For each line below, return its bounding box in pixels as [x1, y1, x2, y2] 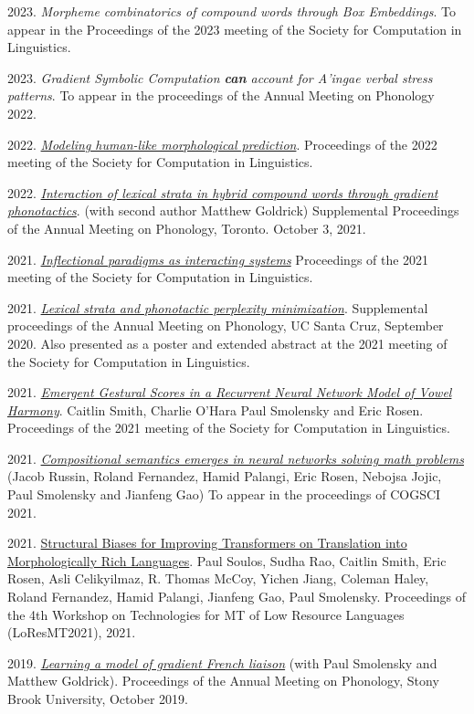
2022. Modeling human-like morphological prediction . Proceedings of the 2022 [7, 134, 437, 153]
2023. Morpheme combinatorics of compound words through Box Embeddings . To [7, 2, 456, 20]
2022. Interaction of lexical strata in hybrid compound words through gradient [7, 183, 438, 202]
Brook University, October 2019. [7, 689, 188, 708]
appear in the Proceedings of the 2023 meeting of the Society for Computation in [7, 19, 462, 38]
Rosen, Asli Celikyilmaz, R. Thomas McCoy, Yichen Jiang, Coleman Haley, [7, 569, 429, 588]
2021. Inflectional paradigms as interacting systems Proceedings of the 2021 [7, 249, 429, 268]
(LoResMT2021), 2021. [7, 623, 136, 642]
